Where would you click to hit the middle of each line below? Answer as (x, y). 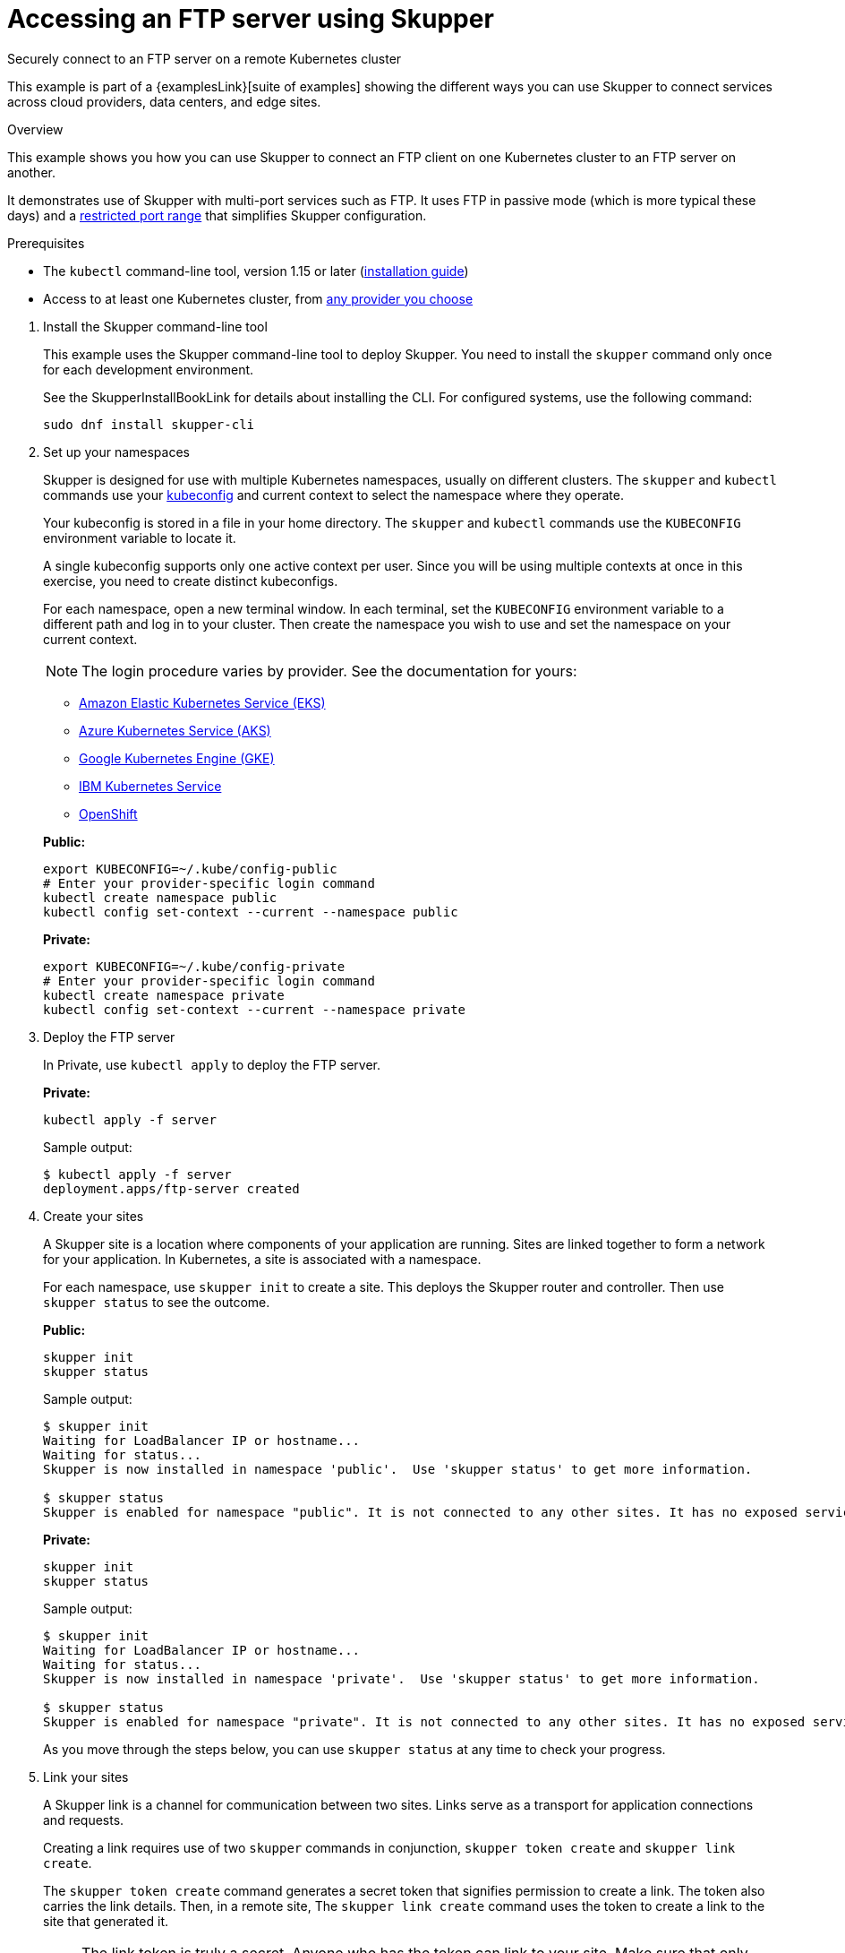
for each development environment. (149, 369)
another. (31, 172)
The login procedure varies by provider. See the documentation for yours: (329, 671)
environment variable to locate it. (140, 538)
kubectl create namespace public (160, 897)
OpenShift (108, 813)
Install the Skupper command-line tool (155, 326)
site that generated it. (106, 1921)
